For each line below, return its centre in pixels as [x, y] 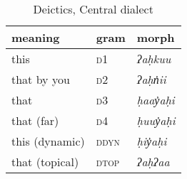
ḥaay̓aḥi [156, 100]
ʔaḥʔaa [153, 162]
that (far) [35, 120]
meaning [36, 37]
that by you [41, 79]
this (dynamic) [48, 141]
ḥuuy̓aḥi [156, 120]
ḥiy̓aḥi [152, 141]
